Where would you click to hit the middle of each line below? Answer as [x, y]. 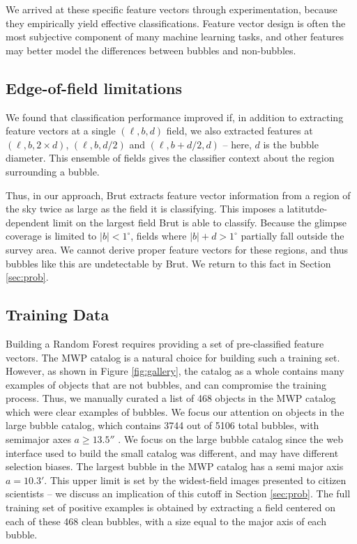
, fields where [159, 236]
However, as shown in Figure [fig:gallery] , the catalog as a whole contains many [175, 371]
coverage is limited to [51, 236]
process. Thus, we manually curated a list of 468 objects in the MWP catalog [171, 398]
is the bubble [291, 144]
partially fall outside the [293, 236]
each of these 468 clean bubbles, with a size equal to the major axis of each [166, 521]
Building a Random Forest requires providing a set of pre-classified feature [165, 343]
